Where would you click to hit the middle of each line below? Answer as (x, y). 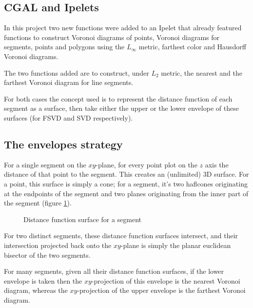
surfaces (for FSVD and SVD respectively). (68, 117)
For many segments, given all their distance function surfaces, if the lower (114, 271)
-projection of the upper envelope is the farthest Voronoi (161, 290)
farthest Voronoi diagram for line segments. (69, 82)
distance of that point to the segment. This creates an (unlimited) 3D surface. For (126, 174)
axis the (217, 164)
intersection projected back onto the (58, 245)
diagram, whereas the (36, 290)
